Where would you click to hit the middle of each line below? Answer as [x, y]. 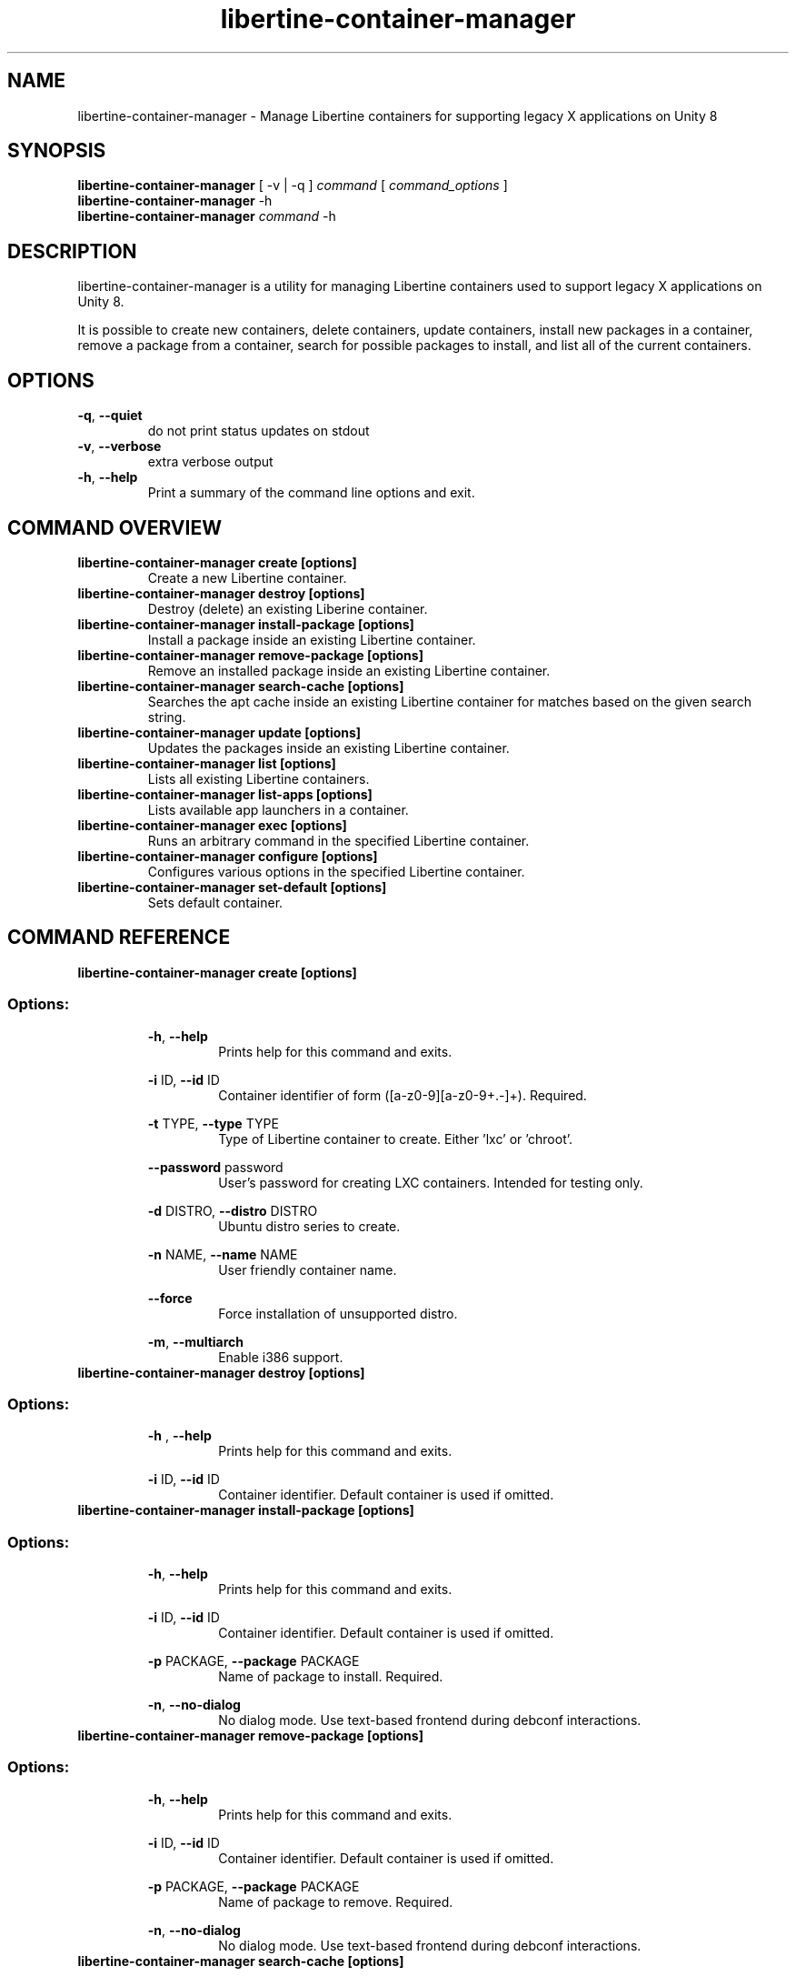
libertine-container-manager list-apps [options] [225, 794]
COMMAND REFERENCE [119, 938]
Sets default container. [215, 902]
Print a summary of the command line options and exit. [311, 493]
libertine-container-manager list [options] [207, 763]
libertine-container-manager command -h [207, 216]
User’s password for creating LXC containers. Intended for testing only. [431, 1182]
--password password [215, 1167]
